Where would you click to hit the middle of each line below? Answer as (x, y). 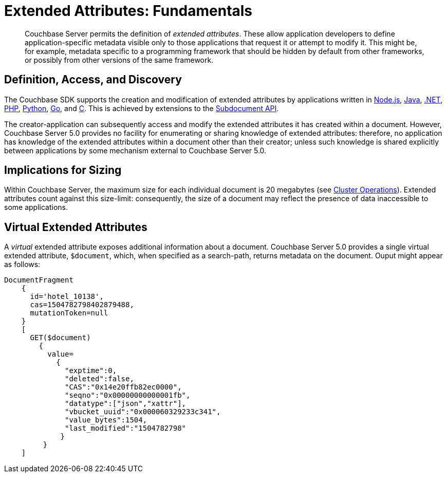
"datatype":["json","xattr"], (126, 404)
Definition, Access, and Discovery (93, 80)
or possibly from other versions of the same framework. (119, 60)
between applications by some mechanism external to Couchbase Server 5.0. (135, 150)
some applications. (36, 207)
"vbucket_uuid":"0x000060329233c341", (143, 412)
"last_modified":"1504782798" (126, 428)
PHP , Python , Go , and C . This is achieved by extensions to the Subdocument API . (142, 108)
